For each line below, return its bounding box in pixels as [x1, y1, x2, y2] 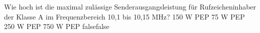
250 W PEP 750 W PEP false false [4, 21, 109, 31]
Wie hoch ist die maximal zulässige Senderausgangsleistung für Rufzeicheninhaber [4, 1, 256, 11]
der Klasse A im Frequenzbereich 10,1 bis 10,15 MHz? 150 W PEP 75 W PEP [4, 11, 245, 21]
